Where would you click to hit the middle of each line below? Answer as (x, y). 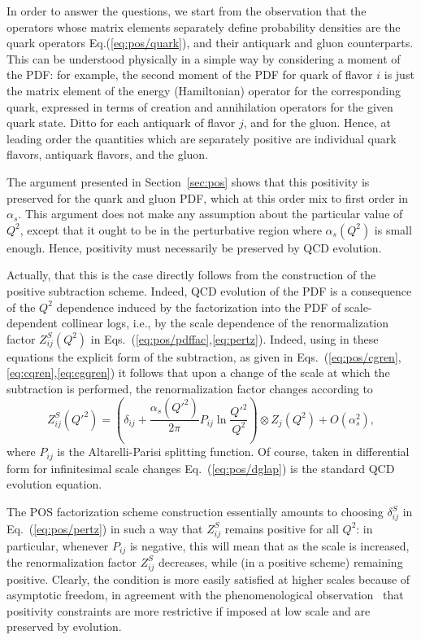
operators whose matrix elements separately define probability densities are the (204, 26)
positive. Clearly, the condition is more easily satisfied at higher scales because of (208, 579)
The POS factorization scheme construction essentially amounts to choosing (195, 512)
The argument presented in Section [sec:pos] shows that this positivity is (188, 181)
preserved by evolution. (64, 627)
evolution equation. (54, 484)
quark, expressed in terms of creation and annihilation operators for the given (200, 106)
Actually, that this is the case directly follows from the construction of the (191, 275)
